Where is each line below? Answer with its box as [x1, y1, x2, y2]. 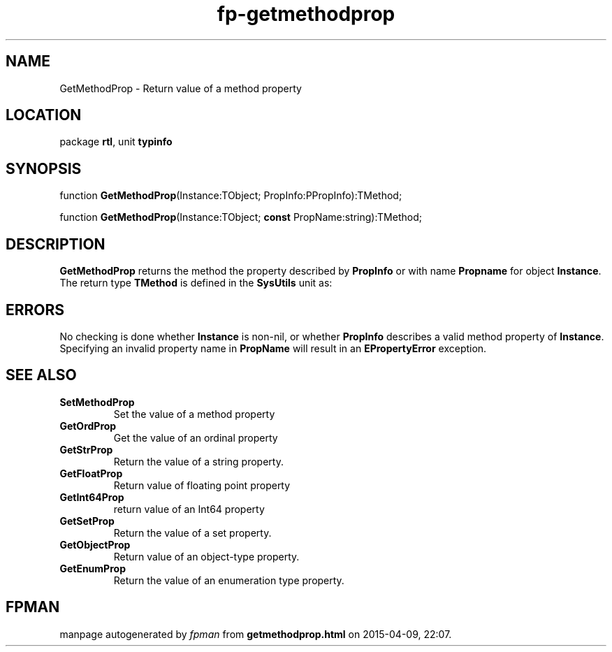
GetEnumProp [59, 562, 126, 574]
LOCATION [6, 106, 82, 124]
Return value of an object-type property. [113, 550, 300, 563]
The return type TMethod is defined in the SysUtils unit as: [59, 277, 333, 289]
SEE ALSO [6, 366, 77, 384]
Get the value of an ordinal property [113, 431, 278, 444]
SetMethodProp [59, 396, 135, 408]
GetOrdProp [59, 419, 117, 432]
